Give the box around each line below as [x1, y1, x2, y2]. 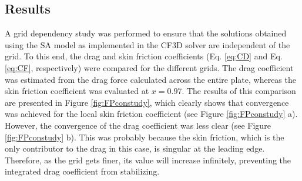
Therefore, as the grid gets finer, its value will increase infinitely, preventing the [5, 153, 291, 166]
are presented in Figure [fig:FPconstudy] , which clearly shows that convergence [5, 96, 289, 108]
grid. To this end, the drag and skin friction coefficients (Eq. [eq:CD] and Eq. [5, 50, 283, 62]
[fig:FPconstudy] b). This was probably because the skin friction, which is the [5, 130, 284, 143]
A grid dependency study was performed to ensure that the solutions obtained [5, 27, 287, 39]
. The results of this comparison [182, 85, 296, 97]
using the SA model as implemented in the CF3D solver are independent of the [5, 38, 290, 51]
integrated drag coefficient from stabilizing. [5, 165, 160, 177]
